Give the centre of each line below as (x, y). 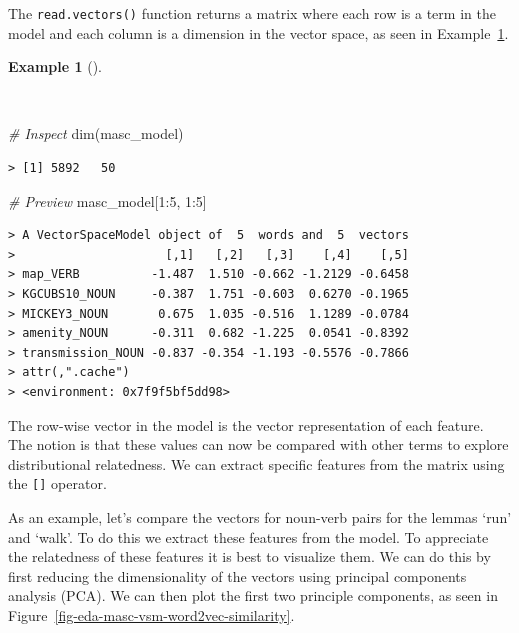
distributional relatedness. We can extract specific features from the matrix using (256, 463)
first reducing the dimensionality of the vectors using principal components (237, 575)
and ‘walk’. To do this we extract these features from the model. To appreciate (248, 536)
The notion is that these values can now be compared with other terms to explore (258, 444)
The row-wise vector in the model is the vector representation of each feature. (246, 424)
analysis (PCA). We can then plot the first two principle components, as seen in (253, 595)
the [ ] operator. (57, 483)
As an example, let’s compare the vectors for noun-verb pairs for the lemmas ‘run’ (260, 517)
